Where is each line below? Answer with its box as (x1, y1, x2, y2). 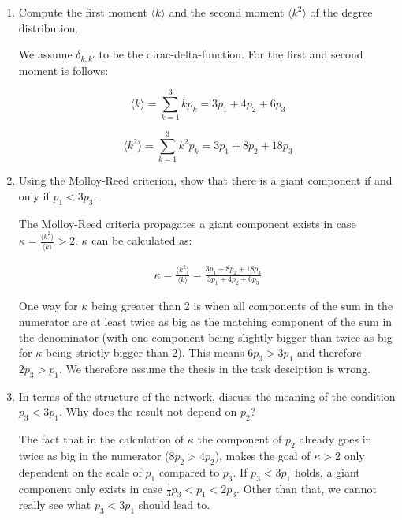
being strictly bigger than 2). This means (45, 344, 244, 361)
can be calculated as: (91, 232, 192, 249)
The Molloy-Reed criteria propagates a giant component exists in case (18, 215, 356, 231)
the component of (197, 431, 282, 447)
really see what (18, 496, 91, 513)
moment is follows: (18, 62, 109, 78)
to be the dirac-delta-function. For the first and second (99, 46, 363, 62)
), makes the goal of (214, 447, 311, 463)
